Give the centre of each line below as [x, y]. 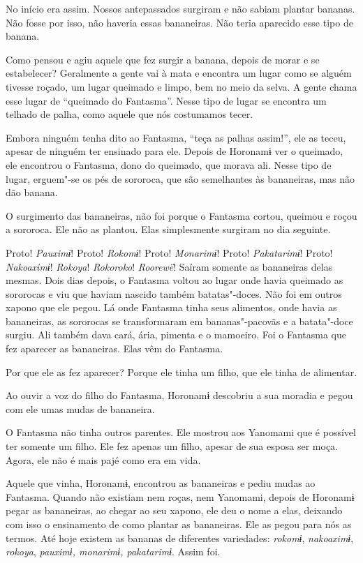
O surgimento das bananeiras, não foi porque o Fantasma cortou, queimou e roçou [181, 215]
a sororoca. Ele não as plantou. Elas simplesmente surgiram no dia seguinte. [168, 229]
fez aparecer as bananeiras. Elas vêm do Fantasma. [114, 348]
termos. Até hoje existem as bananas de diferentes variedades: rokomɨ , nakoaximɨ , [180, 538]
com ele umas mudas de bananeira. [80, 408]
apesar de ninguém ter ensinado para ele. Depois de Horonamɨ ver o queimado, [175, 151]
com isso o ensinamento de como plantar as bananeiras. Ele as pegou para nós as [179, 524]
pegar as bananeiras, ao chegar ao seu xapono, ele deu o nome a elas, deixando [174, 510]
